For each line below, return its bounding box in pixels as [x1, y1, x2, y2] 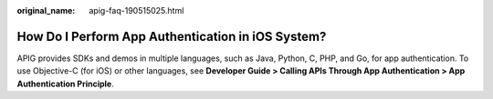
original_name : [16, 5, 76, 15]
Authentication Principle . [16, 78, 114, 89]
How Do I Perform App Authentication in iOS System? [16, 28, 327, 45]
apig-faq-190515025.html [89, 5, 184, 15]
